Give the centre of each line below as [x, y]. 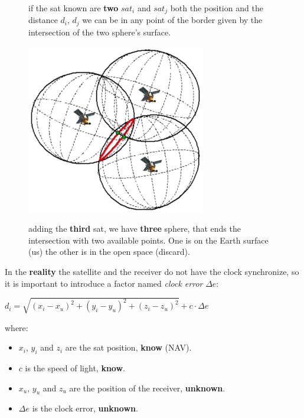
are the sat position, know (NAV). [128, 347]
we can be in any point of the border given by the [172, 20]
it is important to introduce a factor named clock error [104, 283]
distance [43, 20]
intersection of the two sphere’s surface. [100, 32]
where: [17, 327]
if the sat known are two [73, 8]
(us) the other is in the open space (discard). [109, 252]
